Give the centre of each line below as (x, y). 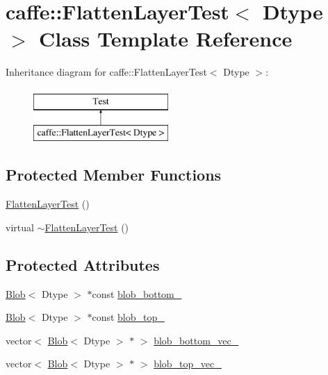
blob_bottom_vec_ (196, 340)
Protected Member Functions (114, 175)
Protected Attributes (83, 264)
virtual (20, 227)
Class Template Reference (166, 39)
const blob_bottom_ (137, 293)
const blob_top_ (128, 317)
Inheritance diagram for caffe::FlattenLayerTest (106, 72)
